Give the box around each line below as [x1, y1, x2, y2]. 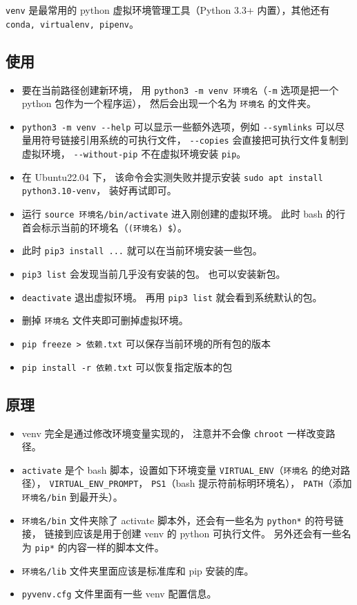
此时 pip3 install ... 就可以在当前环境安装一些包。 [21, 243, 262, 258]
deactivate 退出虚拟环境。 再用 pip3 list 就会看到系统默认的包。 [21, 289, 322, 304]
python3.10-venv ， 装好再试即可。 [21, 183, 177, 198]
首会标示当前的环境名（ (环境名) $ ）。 [21, 220, 188, 234]
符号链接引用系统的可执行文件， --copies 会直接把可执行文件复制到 [41, 133, 349, 147]
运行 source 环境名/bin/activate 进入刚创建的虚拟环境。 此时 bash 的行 [21, 207, 346, 221]
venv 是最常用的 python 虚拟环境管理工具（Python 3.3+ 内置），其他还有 [6, 3, 330, 17]
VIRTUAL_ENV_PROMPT [49, 479, 139, 490]
